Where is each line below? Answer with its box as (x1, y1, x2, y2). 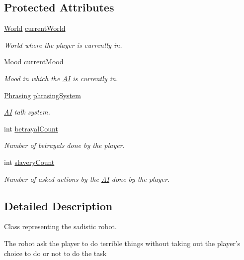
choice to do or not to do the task (4, 248, 107, 258)
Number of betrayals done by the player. (4, 140, 125, 150)
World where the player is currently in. (4, 39, 122, 50)
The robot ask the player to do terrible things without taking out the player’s (4, 238, 241, 248)
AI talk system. (4, 107, 50, 117)
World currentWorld (4, 23, 66, 33)
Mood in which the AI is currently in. (4, 73, 118, 83)
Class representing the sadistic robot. (4, 221, 117, 232)
